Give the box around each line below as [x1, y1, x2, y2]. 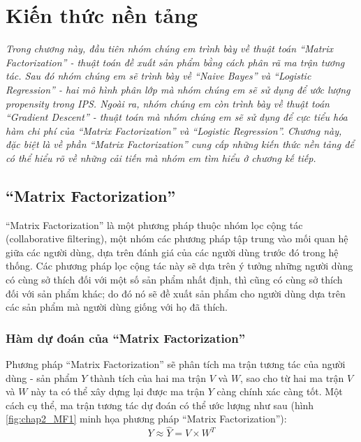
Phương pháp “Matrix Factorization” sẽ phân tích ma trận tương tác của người [6, 357, 346, 371]
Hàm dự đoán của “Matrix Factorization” [6, 329, 245, 346]
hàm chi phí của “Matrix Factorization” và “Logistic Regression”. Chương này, [6, 123, 342, 138]
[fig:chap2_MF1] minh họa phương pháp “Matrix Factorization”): [6, 411, 287, 426]
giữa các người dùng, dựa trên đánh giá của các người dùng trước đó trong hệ [6, 244, 339, 259]
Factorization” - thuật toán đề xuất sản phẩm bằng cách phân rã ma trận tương [6, 54, 345, 69]
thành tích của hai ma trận [90, 370, 207, 385]
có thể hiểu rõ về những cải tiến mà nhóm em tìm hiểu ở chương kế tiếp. [6, 150, 316, 165]
